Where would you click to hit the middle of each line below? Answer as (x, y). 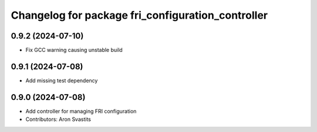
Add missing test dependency (62, 80)
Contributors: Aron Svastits (58, 119)
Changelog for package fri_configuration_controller (139, 15)
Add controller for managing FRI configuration (81, 111)
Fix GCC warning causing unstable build (74, 50)
